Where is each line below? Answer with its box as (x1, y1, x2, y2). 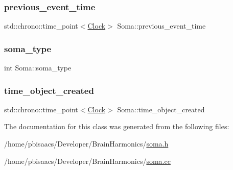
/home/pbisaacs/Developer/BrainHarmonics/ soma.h (4, 138, 169, 149)
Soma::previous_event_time (117, 20, 206, 31)
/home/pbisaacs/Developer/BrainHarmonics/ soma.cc (4, 155, 171, 166)
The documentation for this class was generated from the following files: (4, 121, 229, 132)
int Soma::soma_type (4, 62, 72, 73)
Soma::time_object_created (117, 104, 205, 114)
